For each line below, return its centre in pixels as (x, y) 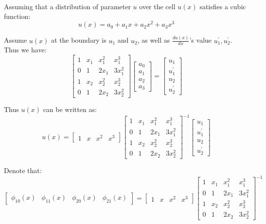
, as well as (154, 40)
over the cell (157, 6)
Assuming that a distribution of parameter (67, 6)
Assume (16, 40)
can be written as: (70, 109)
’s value (201, 40)
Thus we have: (25, 50)
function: (17, 16)
